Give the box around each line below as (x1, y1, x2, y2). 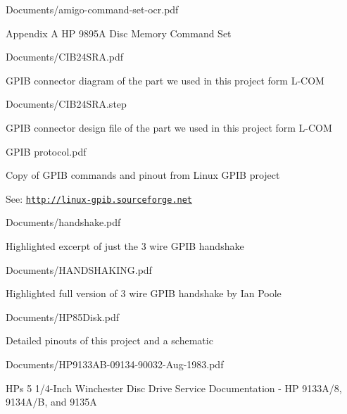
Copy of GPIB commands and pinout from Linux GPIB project (6, 168, 280, 182)
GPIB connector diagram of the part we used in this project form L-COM (6, 73, 324, 87)
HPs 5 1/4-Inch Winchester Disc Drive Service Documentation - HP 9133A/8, (6, 380, 342, 395)
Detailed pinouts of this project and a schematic (6, 333, 213, 348)
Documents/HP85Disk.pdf (6, 309, 119, 324)
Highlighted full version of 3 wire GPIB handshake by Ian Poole (6, 286, 282, 301)
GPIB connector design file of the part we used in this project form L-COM (6, 120, 332, 134)
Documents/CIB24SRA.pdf (6, 49, 124, 64)
